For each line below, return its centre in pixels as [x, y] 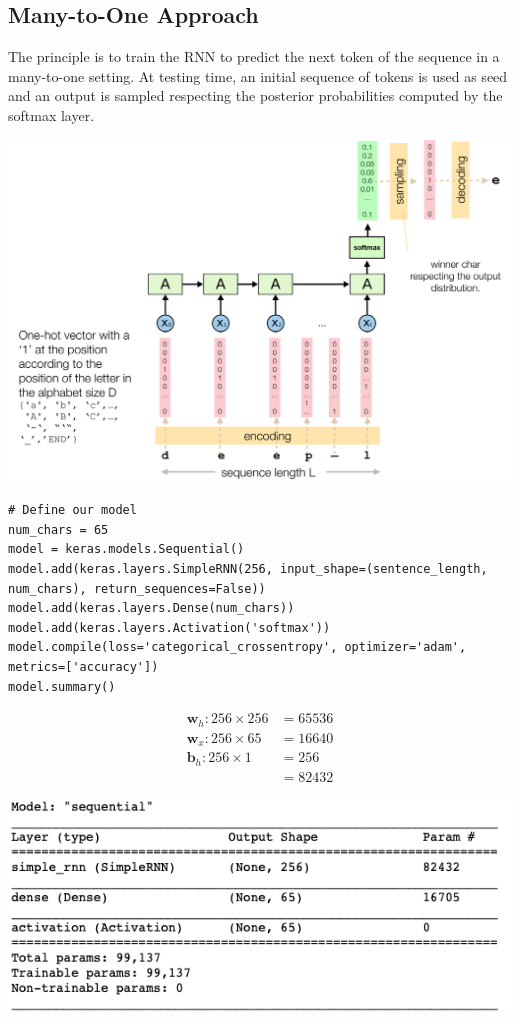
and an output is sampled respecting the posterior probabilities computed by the [255, 95]
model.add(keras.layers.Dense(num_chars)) [151, 608]
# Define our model [72, 510]
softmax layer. [51, 114]
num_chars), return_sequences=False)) [137, 588]
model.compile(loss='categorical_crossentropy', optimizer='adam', [237, 647]
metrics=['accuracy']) [83, 666]
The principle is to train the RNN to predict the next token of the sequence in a [254, 56]
